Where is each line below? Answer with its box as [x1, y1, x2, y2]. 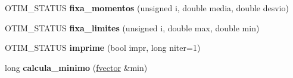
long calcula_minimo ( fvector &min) [5, 61, 148, 73]
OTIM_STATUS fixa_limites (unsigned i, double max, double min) [5, 21, 260, 34]
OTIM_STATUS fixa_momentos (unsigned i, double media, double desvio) [5, 2, 289, 14]
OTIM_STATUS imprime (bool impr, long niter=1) [5, 41, 201, 54]
